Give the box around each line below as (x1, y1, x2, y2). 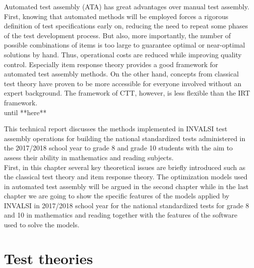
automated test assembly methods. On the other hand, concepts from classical (4, 69, 239, 79)
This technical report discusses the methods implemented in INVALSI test (4, 123, 228, 134)
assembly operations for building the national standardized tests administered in (4, 133, 246, 143)
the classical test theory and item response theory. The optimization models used (4, 171, 248, 182)
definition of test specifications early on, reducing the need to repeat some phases (4, 21, 248, 31)
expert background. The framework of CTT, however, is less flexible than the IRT (4, 88, 250, 98)
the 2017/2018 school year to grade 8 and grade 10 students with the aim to (4, 143, 233, 153)
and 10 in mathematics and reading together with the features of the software (4, 210, 237, 220)
